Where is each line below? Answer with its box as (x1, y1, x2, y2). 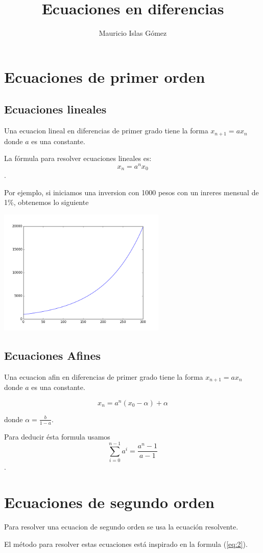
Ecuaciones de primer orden (4, 66, 205, 87)
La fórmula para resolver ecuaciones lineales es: (4, 153, 152, 164)
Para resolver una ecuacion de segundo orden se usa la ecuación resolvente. (4, 521, 238, 532)
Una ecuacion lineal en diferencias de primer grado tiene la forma (4, 125, 208, 136)
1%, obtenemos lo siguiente (4, 197, 89, 208)
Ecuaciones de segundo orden (4, 492, 214, 512)
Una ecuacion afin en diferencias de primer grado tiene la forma (4, 371, 203, 382)
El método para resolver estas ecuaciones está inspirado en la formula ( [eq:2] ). (4, 538, 248, 549)
